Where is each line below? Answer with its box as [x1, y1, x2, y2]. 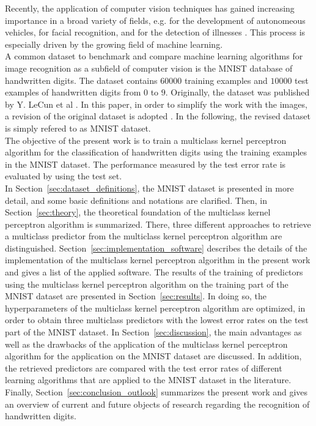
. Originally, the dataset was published [165, 86, 310, 99]
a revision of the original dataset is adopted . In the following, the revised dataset [5, 110, 310, 122]
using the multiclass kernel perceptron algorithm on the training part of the [5, 277, 288, 290]
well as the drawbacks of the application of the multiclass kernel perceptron [5, 337, 288, 350]
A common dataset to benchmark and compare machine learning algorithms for [5, 50, 303, 62]
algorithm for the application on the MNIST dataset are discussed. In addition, [5, 349, 302, 362]
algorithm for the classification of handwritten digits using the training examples [5, 146, 307, 159]
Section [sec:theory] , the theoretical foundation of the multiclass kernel [5, 206, 271, 219]
